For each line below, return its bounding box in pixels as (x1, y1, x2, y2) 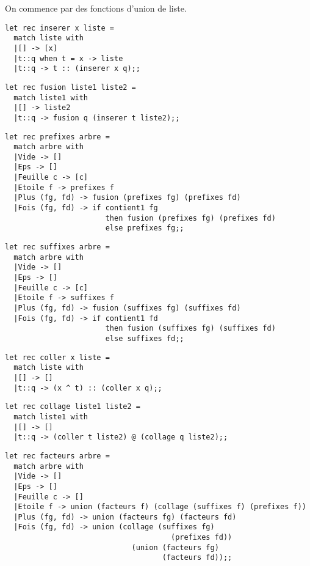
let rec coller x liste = (5, 353, 110, 362)
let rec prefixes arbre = (5, 132, 110, 141)
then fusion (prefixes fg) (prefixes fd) (105, 213, 276, 222)
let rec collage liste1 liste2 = (5, 402, 140, 411)
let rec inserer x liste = (5, 23, 114, 32)
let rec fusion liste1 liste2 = (5, 83, 136, 92)
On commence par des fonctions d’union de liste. (5, 2, 187, 14)
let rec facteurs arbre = (5, 451, 110, 460)
